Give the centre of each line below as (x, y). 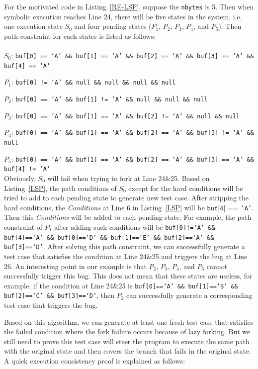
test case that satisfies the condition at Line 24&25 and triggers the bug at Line (126, 256)
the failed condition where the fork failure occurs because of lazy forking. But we (127, 331)
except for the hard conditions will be (186, 188)
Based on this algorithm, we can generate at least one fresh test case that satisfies (129, 322)
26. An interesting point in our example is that (75, 266)
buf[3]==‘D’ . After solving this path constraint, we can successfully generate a (125, 246)
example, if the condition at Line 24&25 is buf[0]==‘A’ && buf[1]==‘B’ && (121, 285)
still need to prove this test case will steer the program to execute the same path (127, 341)
